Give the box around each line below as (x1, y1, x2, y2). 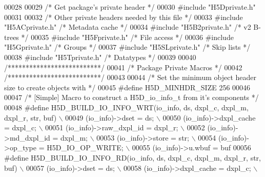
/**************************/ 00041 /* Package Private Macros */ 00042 (4, 62, 242, 72)
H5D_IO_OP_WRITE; (47, 142, 124, 153)
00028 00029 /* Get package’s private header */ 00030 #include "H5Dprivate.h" (4, 2, 256, 12)
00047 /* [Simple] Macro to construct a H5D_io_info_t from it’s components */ (4, 92, 259, 103)
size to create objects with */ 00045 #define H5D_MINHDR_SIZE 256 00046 (4, 82, 251, 92)
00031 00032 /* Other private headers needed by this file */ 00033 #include (4, 11, 243, 22)
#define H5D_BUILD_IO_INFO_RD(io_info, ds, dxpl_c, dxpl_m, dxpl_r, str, (4, 152, 261, 163)
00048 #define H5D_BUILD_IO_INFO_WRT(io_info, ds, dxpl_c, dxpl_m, (4, 102, 249, 112)
